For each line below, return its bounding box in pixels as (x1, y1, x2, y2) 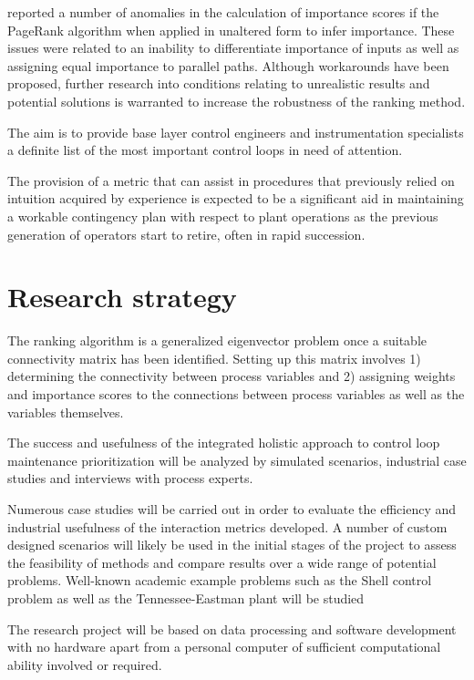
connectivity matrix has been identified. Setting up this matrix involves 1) (7, 348, 421, 367)
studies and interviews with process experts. (7, 469, 253, 488)
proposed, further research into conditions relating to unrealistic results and (7, 74, 430, 93)
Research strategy (7, 278, 237, 315)
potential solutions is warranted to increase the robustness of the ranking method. (7, 91, 466, 110)
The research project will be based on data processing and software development (7, 619, 457, 638)
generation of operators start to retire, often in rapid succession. (7, 224, 366, 243)
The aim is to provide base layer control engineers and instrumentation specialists (7, 122, 464, 141)
